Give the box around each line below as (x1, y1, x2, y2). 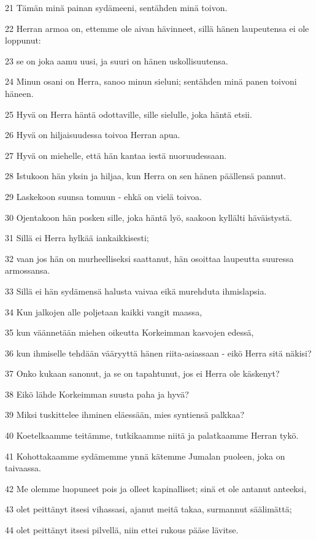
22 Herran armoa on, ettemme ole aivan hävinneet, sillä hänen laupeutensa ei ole (5, 21, 309, 34)
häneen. (5, 87, 34, 99)
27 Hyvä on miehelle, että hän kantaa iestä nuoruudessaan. (5, 148, 227, 161)
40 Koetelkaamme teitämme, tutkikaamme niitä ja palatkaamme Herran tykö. (5, 429, 299, 442)
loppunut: (5, 34, 41, 47)
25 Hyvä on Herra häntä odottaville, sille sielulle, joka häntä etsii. (5, 107, 252, 120)
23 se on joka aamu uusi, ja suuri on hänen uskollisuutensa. (5, 54, 228, 67)
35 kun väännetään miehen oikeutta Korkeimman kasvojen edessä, (5, 326, 254, 339)
